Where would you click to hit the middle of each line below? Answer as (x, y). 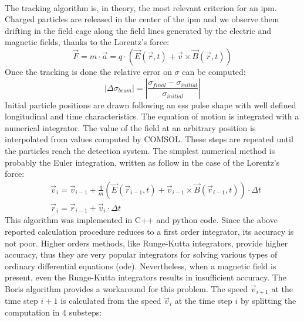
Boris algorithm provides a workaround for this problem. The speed (126, 289)
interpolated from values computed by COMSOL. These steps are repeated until (149, 139)
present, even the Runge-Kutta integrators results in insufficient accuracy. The (146, 277)
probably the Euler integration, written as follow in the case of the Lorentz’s (142, 162)
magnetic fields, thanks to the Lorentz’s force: (87, 42)
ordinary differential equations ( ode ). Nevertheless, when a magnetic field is (141, 266)
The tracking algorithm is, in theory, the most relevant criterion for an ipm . (141, 7)
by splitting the (268, 301)
